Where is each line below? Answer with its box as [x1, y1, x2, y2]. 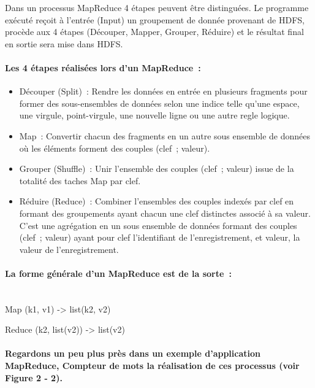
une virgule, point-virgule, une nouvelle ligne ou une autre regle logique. [19, 109, 290, 122]
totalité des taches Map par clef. [19, 174, 141, 187]
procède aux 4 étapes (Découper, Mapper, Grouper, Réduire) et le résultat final [5, 25, 304, 38]
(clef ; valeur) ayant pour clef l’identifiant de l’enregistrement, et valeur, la [19, 231, 300, 244]
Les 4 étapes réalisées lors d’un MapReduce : [5, 61, 201, 74]
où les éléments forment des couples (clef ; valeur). [19, 141, 210, 154]
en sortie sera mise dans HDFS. [5, 37, 123, 50]
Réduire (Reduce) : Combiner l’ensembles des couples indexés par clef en [19, 195, 294, 208]
